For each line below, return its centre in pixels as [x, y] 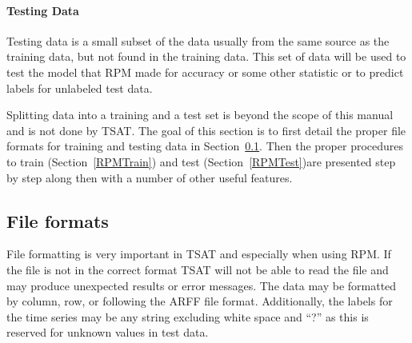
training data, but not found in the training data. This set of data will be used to [206, 56]
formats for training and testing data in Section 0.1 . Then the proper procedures [205, 146]
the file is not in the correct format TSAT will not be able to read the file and [198, 269]
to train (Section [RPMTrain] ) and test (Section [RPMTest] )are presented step [201, 161]
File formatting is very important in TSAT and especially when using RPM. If [199, 254]
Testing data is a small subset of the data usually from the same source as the [198, 40]
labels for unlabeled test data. [80, 88]
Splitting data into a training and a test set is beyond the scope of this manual [200, 115]
